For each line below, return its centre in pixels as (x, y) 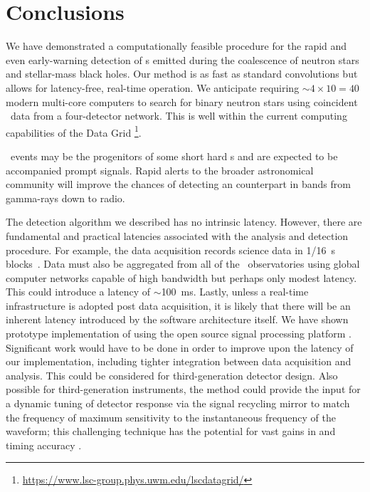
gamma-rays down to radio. (65, 198)
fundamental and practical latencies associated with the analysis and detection (177, 235)
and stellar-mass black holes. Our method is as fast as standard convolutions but (182, 74)
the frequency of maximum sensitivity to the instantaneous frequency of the (171, 417)
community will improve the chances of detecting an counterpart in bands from (178, 184)
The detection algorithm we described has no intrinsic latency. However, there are (184, 222)
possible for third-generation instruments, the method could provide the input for (183, 389)
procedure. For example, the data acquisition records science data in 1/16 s (171, 250)
